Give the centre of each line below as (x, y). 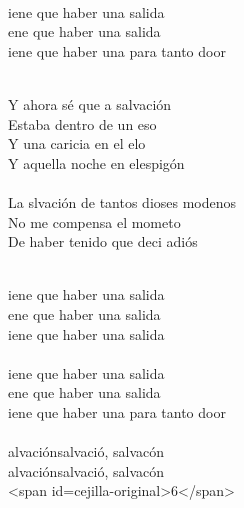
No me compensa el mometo (94, 221)
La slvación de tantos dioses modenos (122, 201)
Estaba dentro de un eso (82, 123)
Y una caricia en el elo (77, 143)
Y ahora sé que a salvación (90, 103)
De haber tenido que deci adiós (103, 241)
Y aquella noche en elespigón (96, 162)
